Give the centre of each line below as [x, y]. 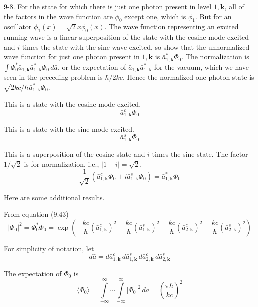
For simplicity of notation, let [49, 248]
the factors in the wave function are [58, 16]
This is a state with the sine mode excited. [69, 129]
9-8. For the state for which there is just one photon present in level [108, 6]
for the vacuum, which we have [201, 67]
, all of [234, 6]
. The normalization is [215, 57]
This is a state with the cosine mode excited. [73, 104]
